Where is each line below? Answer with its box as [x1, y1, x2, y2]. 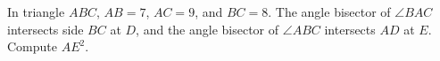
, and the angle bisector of [136, 19, 279, 38]
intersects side [7, 19, 84, 38]
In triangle [7, 3, 65, 20]
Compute [7, 37, 57, 56]
